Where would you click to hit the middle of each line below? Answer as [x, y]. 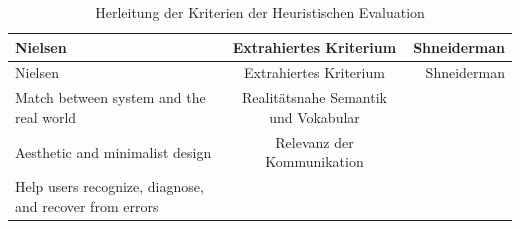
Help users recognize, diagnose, [109, 186]
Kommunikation [314, 161]
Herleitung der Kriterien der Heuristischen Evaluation [260, 12]
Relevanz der [314, 141]
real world [46, 116]
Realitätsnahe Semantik [314, 97]
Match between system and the [110, 97]
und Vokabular [314, 116]
